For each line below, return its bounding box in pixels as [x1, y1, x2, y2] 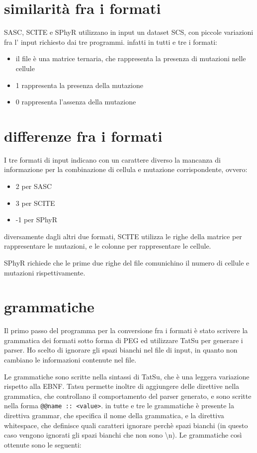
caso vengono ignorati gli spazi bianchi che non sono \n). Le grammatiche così [4, 430, 242, 440]
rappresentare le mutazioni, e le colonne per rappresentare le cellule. [4, 241, 211, 251]
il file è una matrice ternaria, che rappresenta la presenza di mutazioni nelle [15, 53, 246, 64]
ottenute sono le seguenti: [4, 439, 82, 450]
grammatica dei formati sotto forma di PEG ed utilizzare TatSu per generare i [4, 335, 243, 345]
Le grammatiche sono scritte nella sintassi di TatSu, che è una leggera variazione [4, 371, 250, 381]
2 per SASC [15, 181, 52, 191]
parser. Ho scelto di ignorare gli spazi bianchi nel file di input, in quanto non [4, 345, 238, 355]
